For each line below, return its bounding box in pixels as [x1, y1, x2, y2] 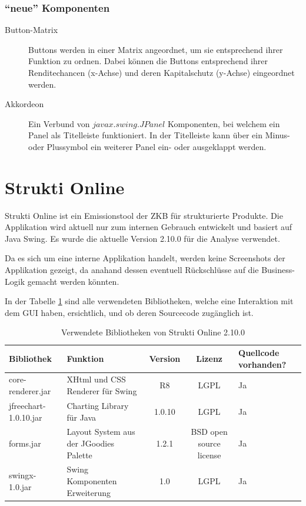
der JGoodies [66, 437, 114, 449]
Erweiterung [66, 486, 111, 498]
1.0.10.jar [9, 411, 42, 423]
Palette [66, 448, 92, 461]
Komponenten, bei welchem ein [167, 117, 280, 129]
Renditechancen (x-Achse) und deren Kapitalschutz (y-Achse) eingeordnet [28, 66, 295, 78]
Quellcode [238, 347, 280, 359]
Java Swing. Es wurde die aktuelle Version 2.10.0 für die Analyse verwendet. [5, 232, 280, 244]
